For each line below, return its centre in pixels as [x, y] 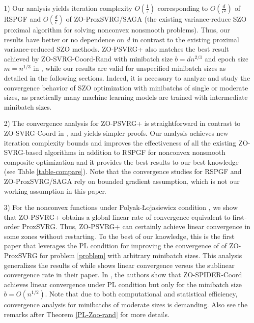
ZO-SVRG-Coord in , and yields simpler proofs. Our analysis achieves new [116, 132]
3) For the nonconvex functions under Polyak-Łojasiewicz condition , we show [121, 207]
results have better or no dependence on [64, 39]
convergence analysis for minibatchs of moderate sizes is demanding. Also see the [126, 305]
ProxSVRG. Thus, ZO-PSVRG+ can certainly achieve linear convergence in [136, 226]
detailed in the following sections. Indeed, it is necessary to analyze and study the [127, 77]
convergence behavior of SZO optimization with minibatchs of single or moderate [126, 87]
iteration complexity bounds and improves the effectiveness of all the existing [120, 142]
